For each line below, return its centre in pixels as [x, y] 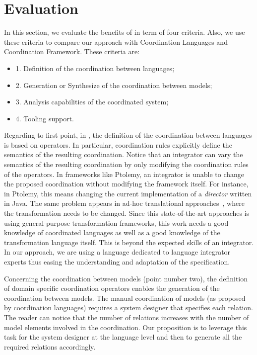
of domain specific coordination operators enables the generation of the [112, 288]
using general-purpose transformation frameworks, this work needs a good [116, 222]
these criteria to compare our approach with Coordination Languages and [116, 42]
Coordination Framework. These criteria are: [72, 51]
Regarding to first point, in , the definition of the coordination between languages [128, 135]
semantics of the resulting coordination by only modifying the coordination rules [126, 164]
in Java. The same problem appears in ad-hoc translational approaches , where [124, 203]
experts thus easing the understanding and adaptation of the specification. [117, 262]
